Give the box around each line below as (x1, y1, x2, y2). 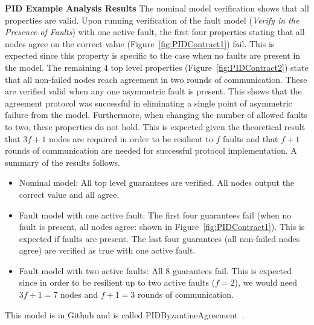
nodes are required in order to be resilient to (49, 132, 213, 145)
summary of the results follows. (5, 156, 120, 168)
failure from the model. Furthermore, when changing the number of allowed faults (5, 108, 308, 121)
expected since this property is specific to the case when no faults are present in (5, 49, 301, 62)
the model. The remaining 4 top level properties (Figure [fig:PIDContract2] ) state (5, 61, 309, 73)
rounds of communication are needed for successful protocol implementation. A (5, 144, 297, 157)
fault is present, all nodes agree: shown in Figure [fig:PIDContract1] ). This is (19, 220, 305, 233)
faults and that (223, 132, 278, 145)
